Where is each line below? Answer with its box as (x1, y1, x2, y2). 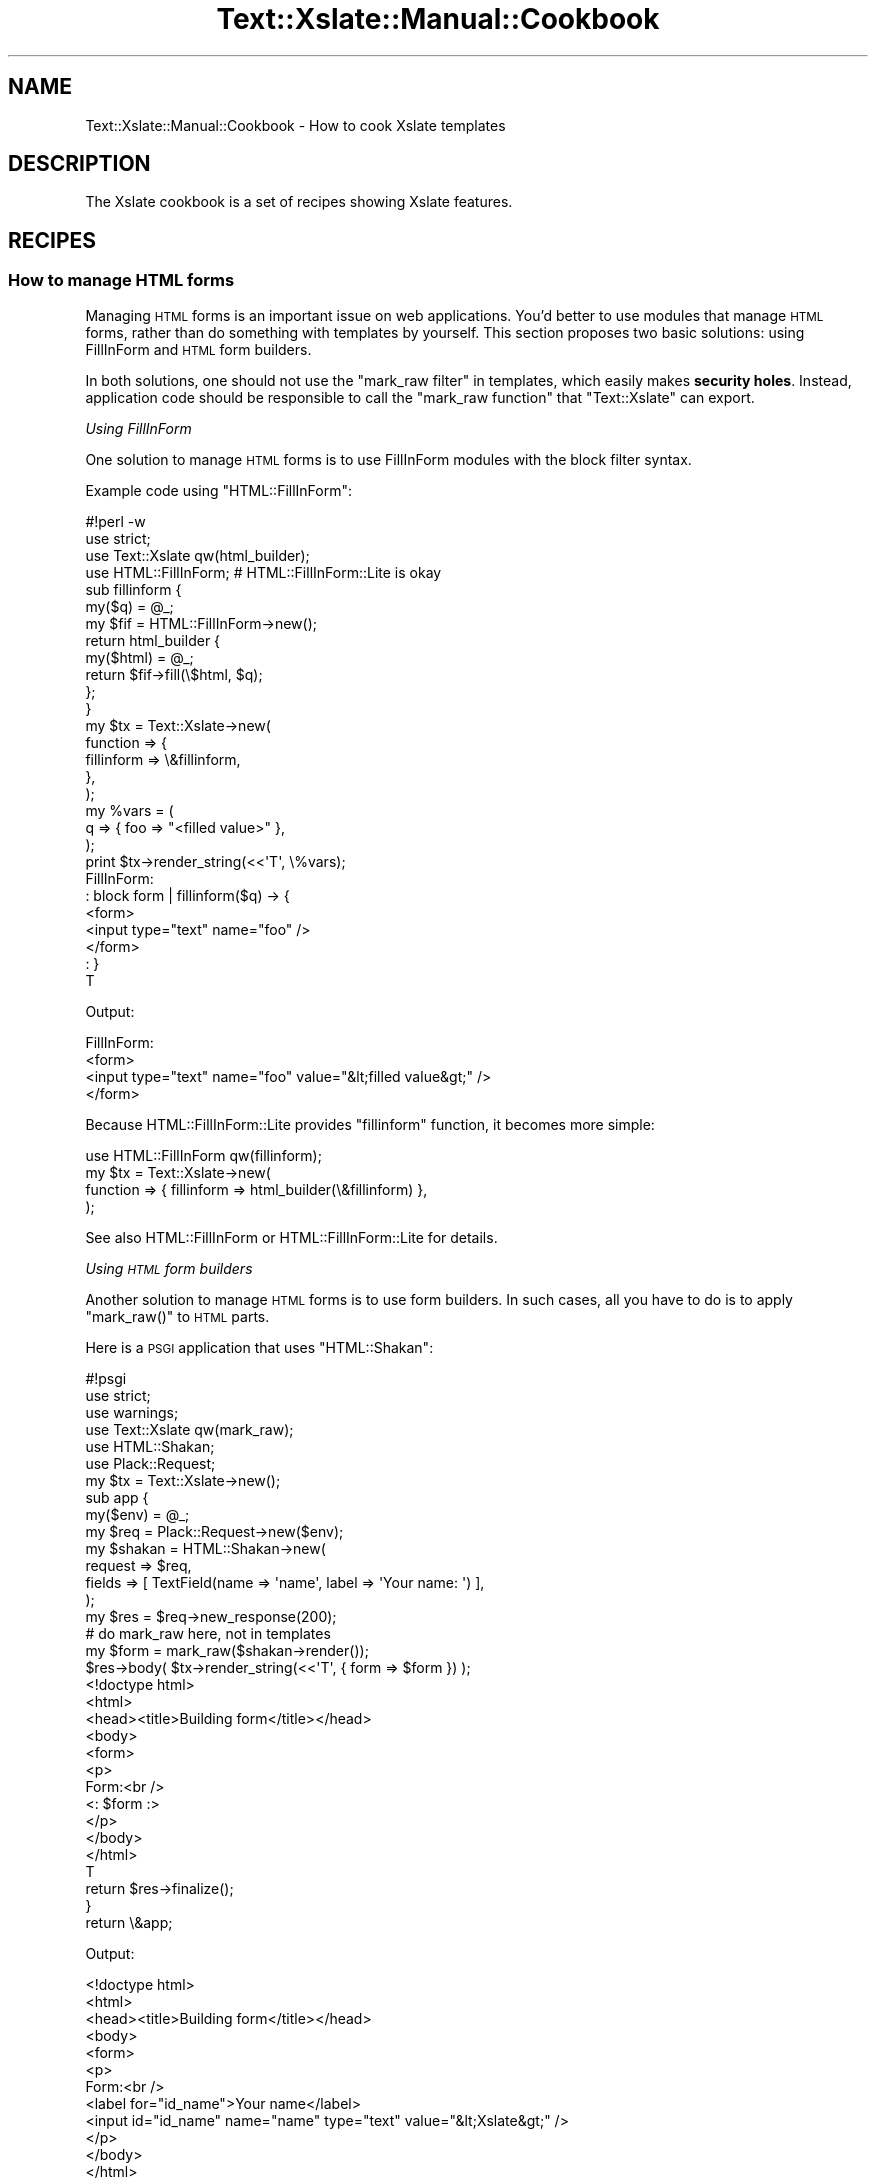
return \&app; (85, 1913, 173, 1931)
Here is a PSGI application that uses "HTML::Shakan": (85, 1338, 434, 1356)
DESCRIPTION (8, 151, 151, 177)
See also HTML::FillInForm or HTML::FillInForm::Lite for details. (85, 1228, 498, 1246)
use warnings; (85, 1403, 179, 1421)
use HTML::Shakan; (85, 1437, 215, 1455)
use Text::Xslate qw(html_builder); (85, 546, 310, 564)
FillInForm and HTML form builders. (85, 340, 312, 358)
